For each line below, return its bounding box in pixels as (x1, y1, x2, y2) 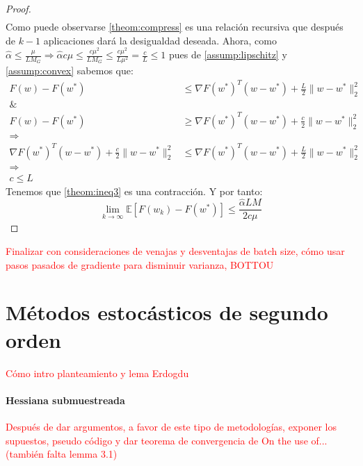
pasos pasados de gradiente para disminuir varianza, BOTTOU (6, 257, 274, 272)
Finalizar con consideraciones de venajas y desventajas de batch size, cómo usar (6, 244, 345, 258)
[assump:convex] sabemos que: (6, 63, 134, 78)
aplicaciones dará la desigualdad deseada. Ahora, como (43, 33, 277, 47)
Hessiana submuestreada (6, 392, 125, 407)
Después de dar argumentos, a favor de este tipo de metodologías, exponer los (6, 419, 337, 433)
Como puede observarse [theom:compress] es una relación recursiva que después (6, 19, 344, 34)
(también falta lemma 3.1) (6, 447, 118, 461)
